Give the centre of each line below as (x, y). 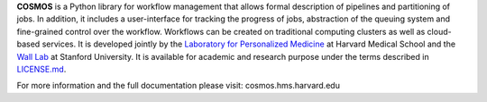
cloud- (439, 31)
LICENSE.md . (41, 69)
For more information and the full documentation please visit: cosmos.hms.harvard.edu (178, 86)
